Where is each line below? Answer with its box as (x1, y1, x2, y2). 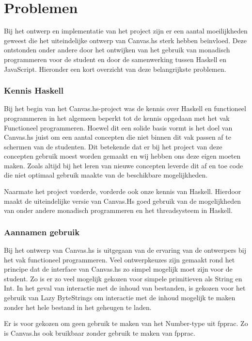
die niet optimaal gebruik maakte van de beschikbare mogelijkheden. (4, 170, 208, 180)
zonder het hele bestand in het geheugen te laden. (4, 302, 152, 312)
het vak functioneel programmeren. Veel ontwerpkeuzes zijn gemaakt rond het (4, 254, 235, 264)
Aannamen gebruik (4, 226, 80, 238)
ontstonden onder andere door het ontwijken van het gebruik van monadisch (4, 45, 230, 55)
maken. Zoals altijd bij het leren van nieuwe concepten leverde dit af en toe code (4, 160, 243, 170)
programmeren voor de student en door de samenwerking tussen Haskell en (4, 54, 227, 64)
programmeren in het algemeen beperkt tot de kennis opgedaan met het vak (4, 113, 230, 123)
